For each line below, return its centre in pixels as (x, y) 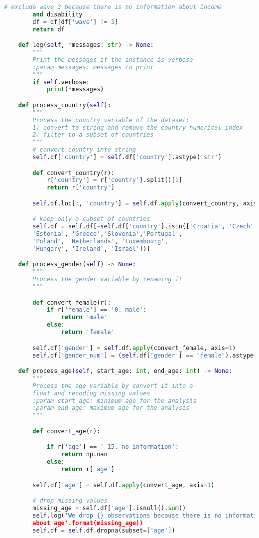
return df (49, 29)
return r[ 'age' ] (88, 469)
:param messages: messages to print (93, 67)
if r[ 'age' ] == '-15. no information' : (113, 447)
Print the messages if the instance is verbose (113, 60)
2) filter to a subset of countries (93, 135)
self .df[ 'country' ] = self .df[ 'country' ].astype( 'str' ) (127, 157)
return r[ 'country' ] (80, 188)
